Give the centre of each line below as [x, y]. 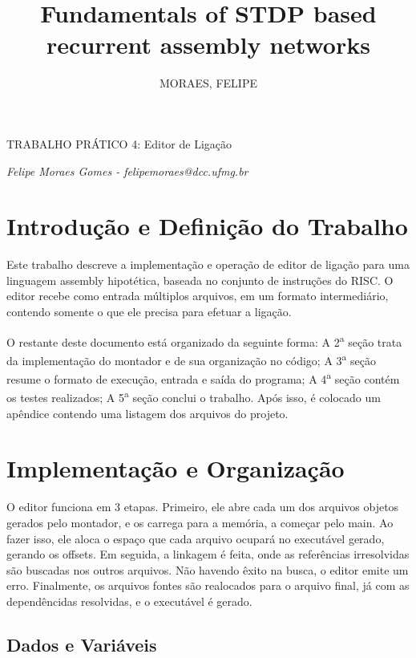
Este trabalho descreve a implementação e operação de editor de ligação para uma [208, 264]
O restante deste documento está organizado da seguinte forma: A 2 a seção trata [204, 340]
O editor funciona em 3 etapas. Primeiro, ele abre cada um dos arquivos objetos [203, 507]
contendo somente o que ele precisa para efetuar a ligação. [149, 311]
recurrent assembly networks [208, 45]
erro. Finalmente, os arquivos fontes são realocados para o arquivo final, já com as [208, 585]
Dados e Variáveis [82, 644]
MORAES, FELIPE [208, 83]
